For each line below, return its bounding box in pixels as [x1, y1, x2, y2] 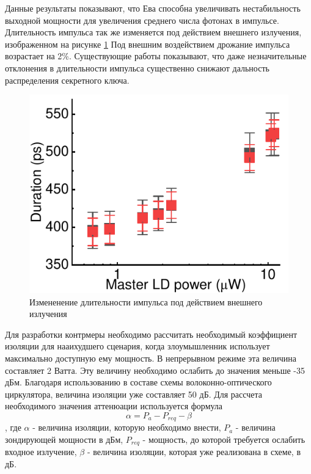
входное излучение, [5, 445, 77, 458]
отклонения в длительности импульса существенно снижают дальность [5, 61, 269, 74]
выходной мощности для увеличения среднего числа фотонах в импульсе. [5, 13, 279, 26]
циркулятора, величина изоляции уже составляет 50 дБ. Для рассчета [5, 387, 262, 400]
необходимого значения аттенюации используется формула [5, 399, 223, 412]
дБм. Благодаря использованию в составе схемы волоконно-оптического [5, 376, 272, 388]
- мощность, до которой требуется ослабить [142, 433, 306, 445]
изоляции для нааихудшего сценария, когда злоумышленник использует [5, 340, 270, 352]
